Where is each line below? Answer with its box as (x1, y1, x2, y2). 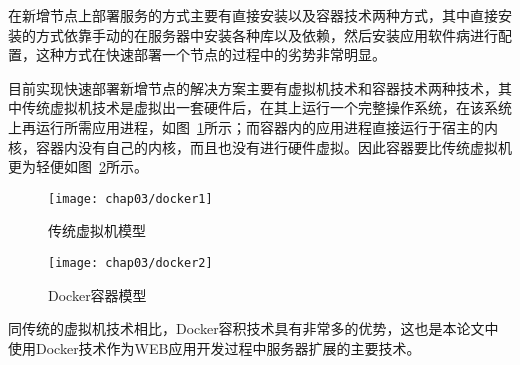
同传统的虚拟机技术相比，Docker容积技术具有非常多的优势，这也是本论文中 (8, 318, 499, 339)
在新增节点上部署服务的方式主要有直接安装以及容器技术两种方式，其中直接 (8, 5, 498, 25)
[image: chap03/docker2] (48, 256, 213, 270)
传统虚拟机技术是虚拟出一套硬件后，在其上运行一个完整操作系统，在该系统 (21, 97, 512, 118)
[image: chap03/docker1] (48, 191, 213, 206)
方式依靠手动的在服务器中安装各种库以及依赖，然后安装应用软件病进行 (35, 24, 498, 45)
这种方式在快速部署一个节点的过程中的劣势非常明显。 (35, 44, 386, 65)
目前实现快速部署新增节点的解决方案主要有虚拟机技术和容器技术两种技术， (8, 77, 498, 98)
